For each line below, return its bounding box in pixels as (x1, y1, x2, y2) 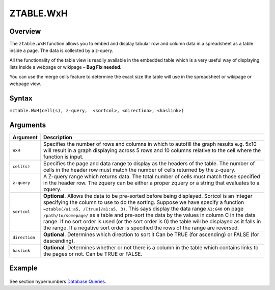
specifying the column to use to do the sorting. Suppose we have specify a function (43, 199, 244, 206)
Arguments (9, 120, 46, 129)
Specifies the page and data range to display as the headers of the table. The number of (43, 160, 255, 167)
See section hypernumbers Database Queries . (9, 278, 106, 284)
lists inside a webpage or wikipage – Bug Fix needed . (9, 64, 122, 70)
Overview (9, 27, 41, 36)
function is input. (43, 153, 84, 160)
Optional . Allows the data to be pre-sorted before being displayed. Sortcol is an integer (43, 192, 253, 199)
